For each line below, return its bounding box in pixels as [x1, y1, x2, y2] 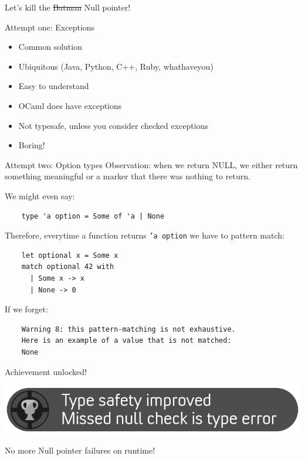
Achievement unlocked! [5, 365, 87, 377]
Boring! [18, 139, 45, 151]
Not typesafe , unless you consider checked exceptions [18, 119, 208, 131]
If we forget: [5, 303, 48, 315]
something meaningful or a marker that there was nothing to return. [5, 170, 250, 182]
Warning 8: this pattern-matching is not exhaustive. [21, 325, 236, 333]
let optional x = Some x [21, 251, 118, 260]
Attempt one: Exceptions [5, 21, 95, 33]
